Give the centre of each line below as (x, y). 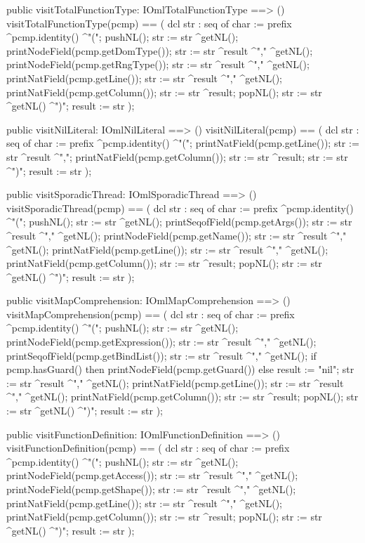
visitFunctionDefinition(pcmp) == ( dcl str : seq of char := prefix (148, 448)
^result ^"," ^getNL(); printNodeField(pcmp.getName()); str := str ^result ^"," (177, 235)
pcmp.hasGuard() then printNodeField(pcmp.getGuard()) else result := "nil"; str (180, 369)
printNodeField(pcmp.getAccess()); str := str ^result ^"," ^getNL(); (152, 475)
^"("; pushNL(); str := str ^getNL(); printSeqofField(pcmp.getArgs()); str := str (179, 222)
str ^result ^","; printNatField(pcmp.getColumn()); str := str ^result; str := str (177, 156)
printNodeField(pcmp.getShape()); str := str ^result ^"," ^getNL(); (151, 489)
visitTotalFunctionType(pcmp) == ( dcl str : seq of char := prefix (149, 23)
